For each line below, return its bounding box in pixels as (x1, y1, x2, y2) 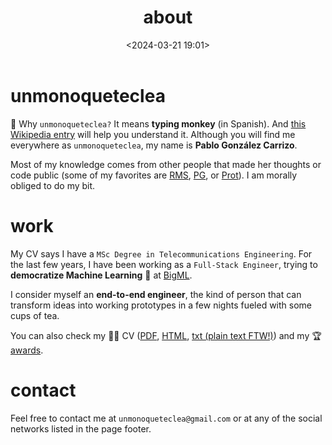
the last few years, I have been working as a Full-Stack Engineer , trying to (10, 258, 318, 270)
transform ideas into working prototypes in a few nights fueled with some (10, 299, 313, 311)
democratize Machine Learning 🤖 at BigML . (10, 269, 193, 281)
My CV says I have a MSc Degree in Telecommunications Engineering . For (10, 247, 313, 260)
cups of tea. (10, 309, 60, 321)
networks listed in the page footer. (10, 422, 152, 435)
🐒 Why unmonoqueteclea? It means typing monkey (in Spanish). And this (10, 117, 307, 130)
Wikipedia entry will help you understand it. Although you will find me (10, 128, 296, 140)
